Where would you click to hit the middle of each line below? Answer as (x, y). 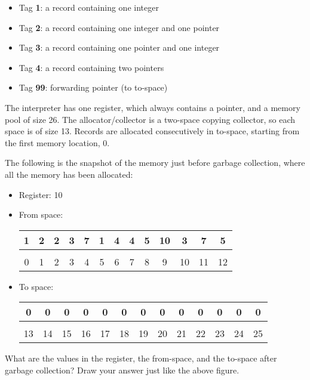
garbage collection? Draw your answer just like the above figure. (122, 370)
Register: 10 (41, 194)
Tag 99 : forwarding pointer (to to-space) (93, 87)
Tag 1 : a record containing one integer (89, 7)
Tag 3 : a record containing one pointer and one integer (119, 47)
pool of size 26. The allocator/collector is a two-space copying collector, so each (150, 119)
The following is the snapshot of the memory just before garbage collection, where (155, 163)
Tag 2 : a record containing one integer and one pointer (119, 27)
